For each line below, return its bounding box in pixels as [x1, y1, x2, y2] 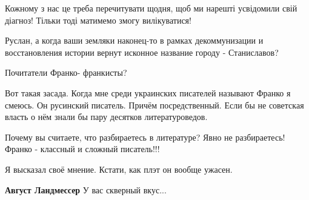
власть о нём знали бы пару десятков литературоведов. [5, 110, 208, 123]
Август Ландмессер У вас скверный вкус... [5, 183, 167, 196]
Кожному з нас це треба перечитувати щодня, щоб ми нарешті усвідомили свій [5, 2, 297, 14]
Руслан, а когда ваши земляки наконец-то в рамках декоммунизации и [5, 34, 264, 47]
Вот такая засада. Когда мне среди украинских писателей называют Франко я [5, 86, 291, 99]
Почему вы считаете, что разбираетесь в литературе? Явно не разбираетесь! [5, 130, 285, 143]
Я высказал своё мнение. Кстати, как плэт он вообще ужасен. [5, 162, 233, 175]
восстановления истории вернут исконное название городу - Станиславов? [5, 45, 279, 58]
